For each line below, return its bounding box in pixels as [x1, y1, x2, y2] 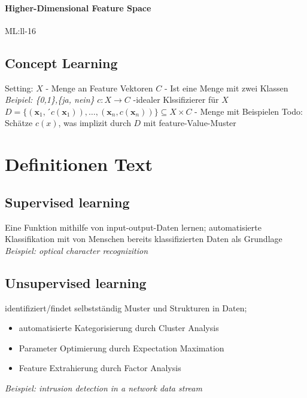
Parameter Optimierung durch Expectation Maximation [19, 341, 224, 354]
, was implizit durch [58, 117, 131, 129]
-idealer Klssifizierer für [133, 93, 219, 106]
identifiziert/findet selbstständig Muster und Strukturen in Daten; [5, 301, 247, 314]
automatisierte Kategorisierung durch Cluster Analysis [19, 322, 219, 334]
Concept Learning [5, 53, 118, 72]
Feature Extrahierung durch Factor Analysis [19, 362, 181, 374]
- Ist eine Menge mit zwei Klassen [164, 81, 288, 94]
